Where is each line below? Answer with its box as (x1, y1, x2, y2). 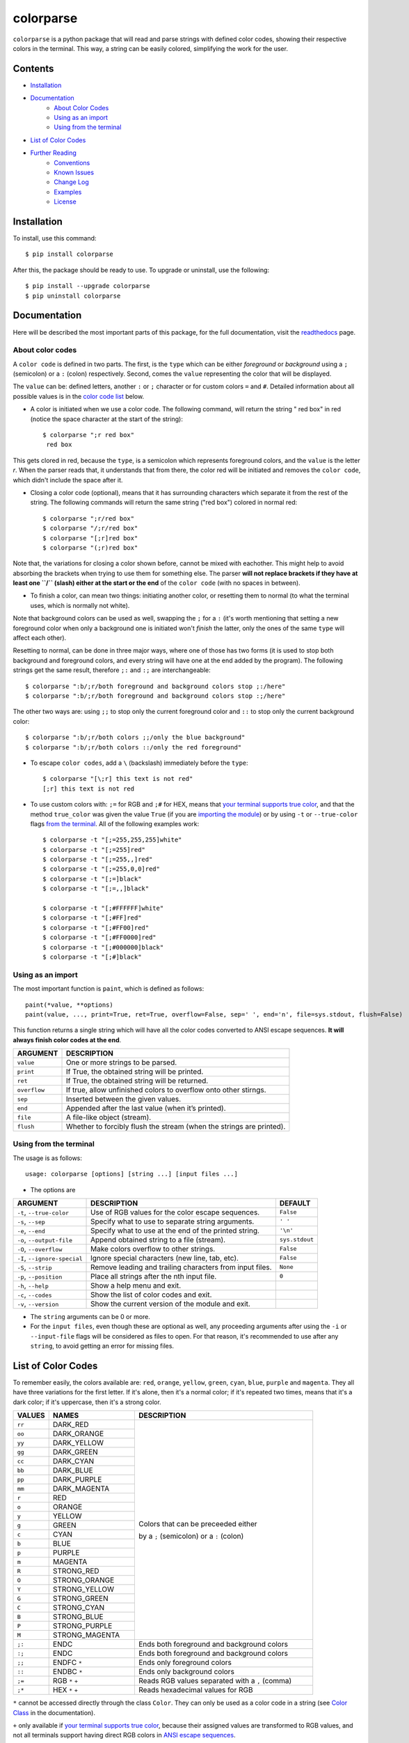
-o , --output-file (17, 1235, 73, 1245)
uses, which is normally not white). (30, 601, 130, 609)
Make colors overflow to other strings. (90, 1244, 216, 1254)
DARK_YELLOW (52, 1438, 104, 1448)
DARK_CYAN (52, 1456, 94, 1466)
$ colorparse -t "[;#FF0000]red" (42, 934, 157, 941)
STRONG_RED (52, 1566, 100, 1576)
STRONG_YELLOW (52, 1585, 115, 1594)
